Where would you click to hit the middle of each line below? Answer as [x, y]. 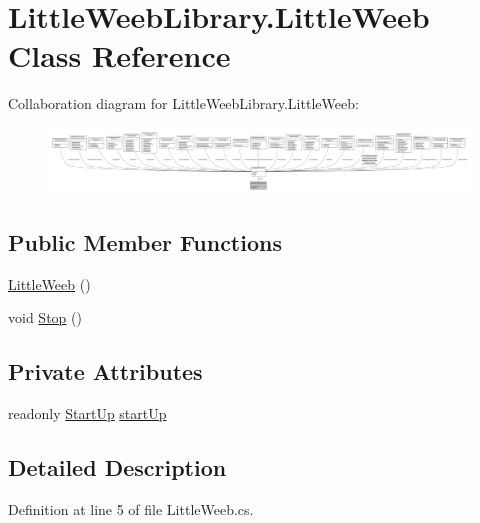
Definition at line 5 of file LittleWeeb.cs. [131, 508]
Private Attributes [105, 371]
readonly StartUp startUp [87, 412]
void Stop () [45, 317]
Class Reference [119, 55]
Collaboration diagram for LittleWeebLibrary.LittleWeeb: [183, 103]
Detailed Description [117, 466]
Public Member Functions [145, 241]
